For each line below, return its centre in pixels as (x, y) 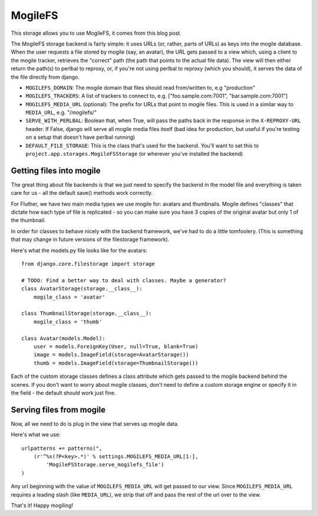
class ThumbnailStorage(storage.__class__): (87, 313)
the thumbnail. (28, 220)
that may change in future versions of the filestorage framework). (90, 240)
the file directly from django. (45, 77)
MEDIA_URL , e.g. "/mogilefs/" (61, 113)
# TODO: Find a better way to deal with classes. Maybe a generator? (124, 280)
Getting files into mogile (56, 170)
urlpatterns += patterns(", (62, 448)
